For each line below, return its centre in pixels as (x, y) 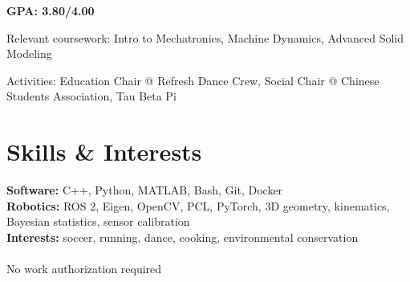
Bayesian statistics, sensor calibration (98, 221)
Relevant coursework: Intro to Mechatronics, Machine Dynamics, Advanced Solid (205, 37)
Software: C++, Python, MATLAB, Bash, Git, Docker (145, 190)
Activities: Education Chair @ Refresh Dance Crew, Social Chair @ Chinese (193, 80)
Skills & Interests (104, 151)
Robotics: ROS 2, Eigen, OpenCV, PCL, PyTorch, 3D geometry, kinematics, (198, 205)
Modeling (29, 53)
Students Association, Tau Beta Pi (91, 96)
